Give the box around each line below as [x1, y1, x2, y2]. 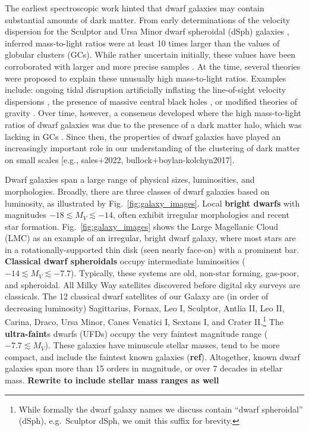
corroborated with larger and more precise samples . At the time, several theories [5, 60, 301, 72]
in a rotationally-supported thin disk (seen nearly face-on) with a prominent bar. [5, 243, 299, 255]
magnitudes [5, 208, 47, 221]
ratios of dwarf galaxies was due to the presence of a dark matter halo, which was [5, 118, 302, 130]
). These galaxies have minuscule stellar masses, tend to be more [45, 339, 280, 351]
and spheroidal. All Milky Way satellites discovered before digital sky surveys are [5, 278, 300, 291]
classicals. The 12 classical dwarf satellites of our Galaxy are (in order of [5, 290, 269, 302]
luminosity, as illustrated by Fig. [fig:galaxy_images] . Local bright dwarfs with [5, 196, 300, 209]
